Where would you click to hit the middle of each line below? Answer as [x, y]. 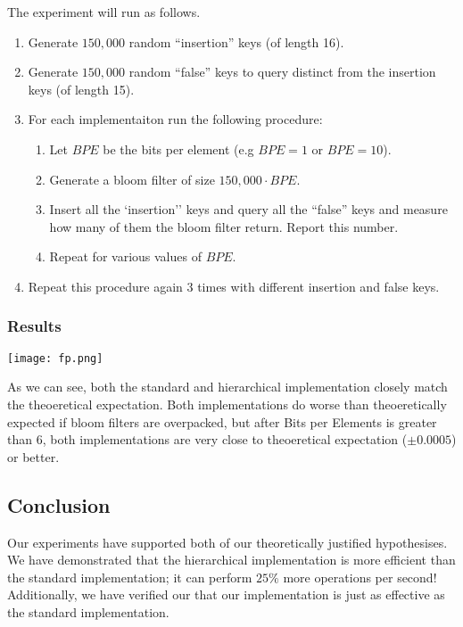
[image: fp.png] [55, 358]
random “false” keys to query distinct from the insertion [282, 72]
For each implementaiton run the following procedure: [175, 119]
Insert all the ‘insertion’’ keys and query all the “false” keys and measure [248, 209]
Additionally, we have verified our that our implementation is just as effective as [226, 594]
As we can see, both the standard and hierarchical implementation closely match [227, 387]
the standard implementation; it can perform [130, 577]
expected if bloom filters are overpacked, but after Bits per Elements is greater [222, 421]
